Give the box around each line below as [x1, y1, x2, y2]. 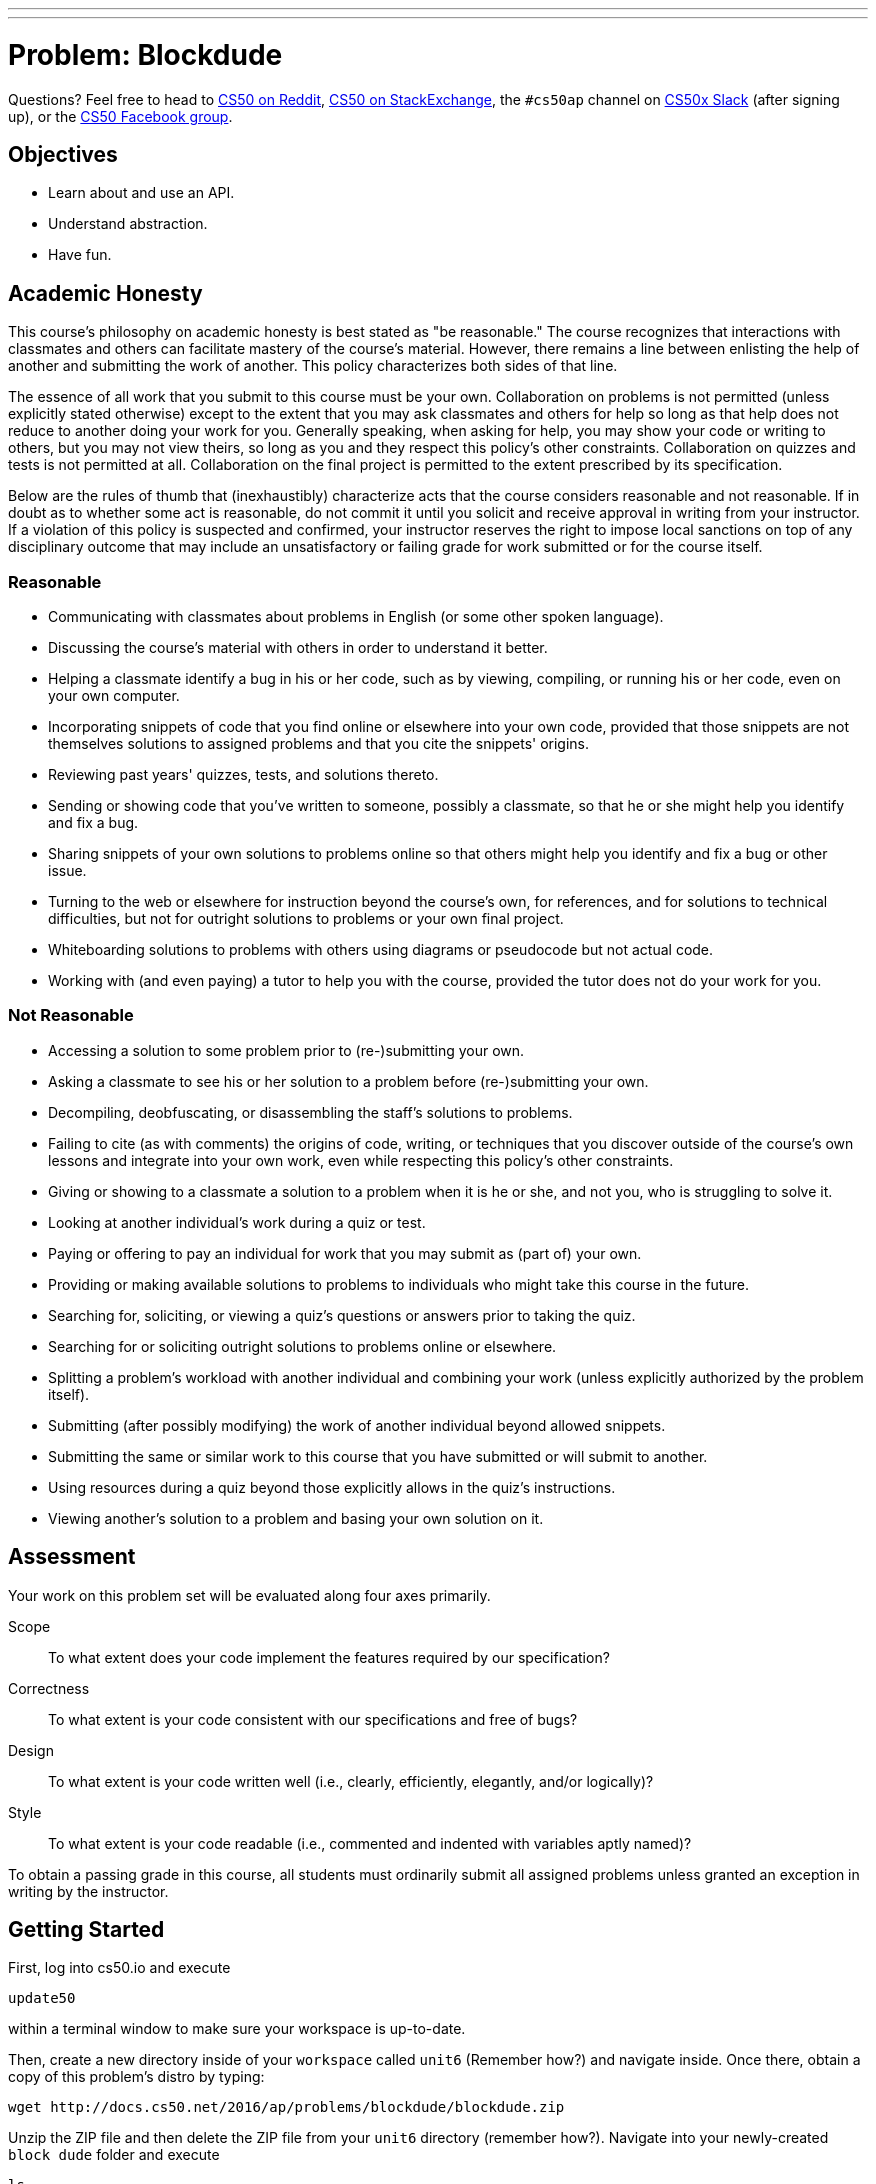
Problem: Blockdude [8, 37, 283, 72]
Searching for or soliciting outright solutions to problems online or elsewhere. [48, 1337, 557, 1355]
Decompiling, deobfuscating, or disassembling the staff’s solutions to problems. [48, 1103, 573, 1121]
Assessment [8, 1544, 136, 1570]
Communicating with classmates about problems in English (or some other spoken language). [48, 607, 664, 625]
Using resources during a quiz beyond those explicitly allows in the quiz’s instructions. [48, 1478, 616, 1496]
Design [8, 1741, 54, 1759]
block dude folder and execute [8, 2146, 220, 2164]
